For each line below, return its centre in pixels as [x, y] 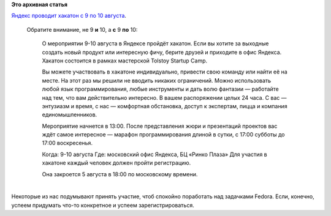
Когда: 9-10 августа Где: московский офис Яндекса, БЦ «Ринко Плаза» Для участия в [154, 154]
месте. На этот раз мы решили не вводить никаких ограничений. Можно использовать [157, 80]
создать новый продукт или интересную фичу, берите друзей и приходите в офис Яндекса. [162, 52]
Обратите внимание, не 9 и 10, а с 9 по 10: [82, 29]
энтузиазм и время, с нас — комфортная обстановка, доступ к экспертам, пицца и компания [165, 106]
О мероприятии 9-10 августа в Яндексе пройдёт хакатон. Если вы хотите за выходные [155, 43]
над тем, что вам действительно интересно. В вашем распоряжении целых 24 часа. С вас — [165, 97]
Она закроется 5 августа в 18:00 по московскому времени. [120, 174]
